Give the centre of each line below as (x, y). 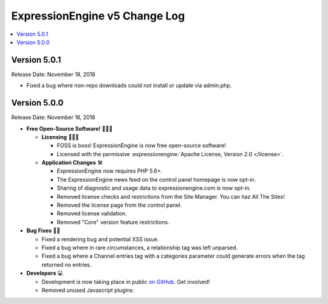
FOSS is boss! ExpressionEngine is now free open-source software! (141, 145)
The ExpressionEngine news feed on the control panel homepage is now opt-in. (156, 179)
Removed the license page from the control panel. (119, 205)
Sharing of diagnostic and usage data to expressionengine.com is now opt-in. (154, 188)
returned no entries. (67, 264)
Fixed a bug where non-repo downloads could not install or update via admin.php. (129, 86)
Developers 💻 (45, 273)
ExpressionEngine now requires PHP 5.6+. (110, 171)
